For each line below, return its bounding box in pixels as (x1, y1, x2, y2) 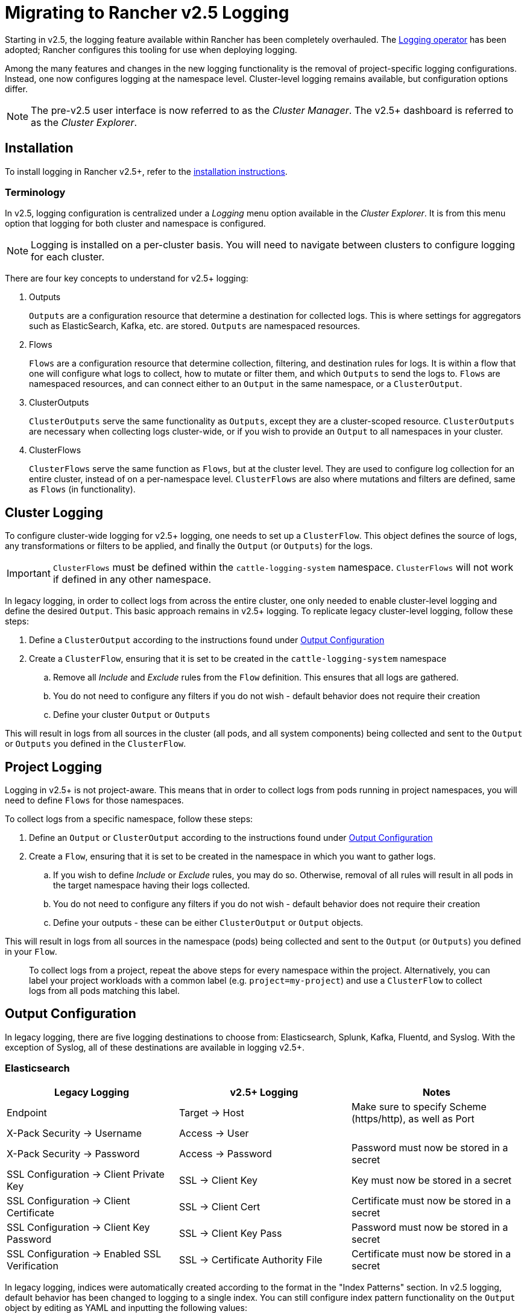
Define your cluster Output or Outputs (53, 709, 210, 720)
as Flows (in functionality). (29, 484, 136, 495)
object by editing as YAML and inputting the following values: (5, 1302, 247, 1313)
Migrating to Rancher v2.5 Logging (5, 2, 289, 23)
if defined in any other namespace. (52, 573, 212, 586)
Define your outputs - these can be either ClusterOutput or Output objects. (53, 917, 364, 928)
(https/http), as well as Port (351, 1112, 475, 1125)
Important (7, 567, 51, 580)
